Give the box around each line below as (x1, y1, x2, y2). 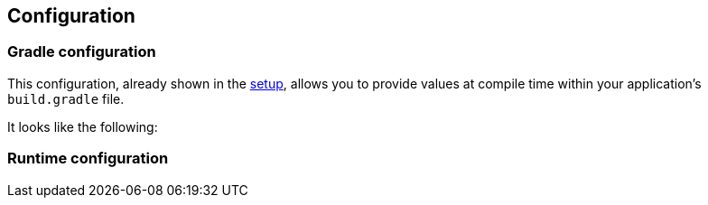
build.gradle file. (7, 90, 125, 107)
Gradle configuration (7, 42, 156, 61)
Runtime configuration (7, 149, 169, 168)
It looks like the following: (7, 118, 158, 135)
